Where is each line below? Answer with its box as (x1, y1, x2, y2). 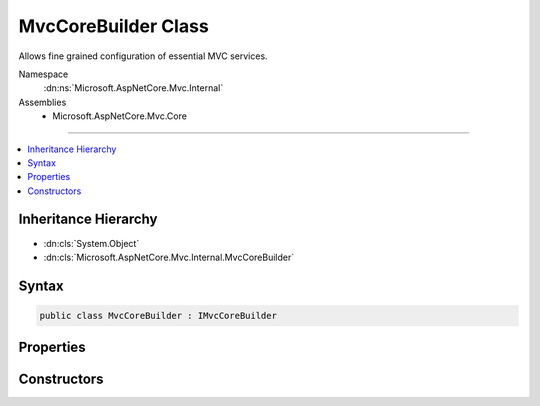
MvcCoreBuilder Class (18, 15, 209, 37)
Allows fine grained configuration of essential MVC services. (18, 50, 269, 62)
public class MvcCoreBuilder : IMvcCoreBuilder (39, 310, 277, 321)
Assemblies (18, 96, 67, 108)
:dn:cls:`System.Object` (43, 237, 140, 249)
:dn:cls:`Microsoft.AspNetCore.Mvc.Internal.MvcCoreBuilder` (43, 251, 295, 263)
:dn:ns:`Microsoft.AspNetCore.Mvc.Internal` (43, 82, 224, 94)
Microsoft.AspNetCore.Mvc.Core (52, 110, 187, 122)
